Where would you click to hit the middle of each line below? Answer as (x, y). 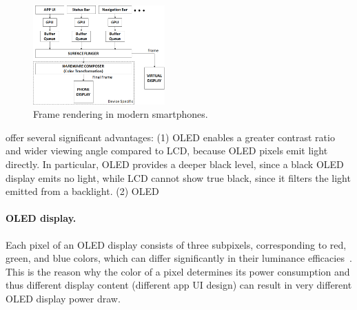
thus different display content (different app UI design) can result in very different (179, 285)
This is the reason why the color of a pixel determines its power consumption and (178, 271)
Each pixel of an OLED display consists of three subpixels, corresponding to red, (176, 244)
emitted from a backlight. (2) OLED (82, 191)
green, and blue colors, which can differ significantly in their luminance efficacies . (179, 258)
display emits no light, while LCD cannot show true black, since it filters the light (178, 177)
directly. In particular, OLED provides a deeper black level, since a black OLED (175, 164)
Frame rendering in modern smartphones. (121, 114)
